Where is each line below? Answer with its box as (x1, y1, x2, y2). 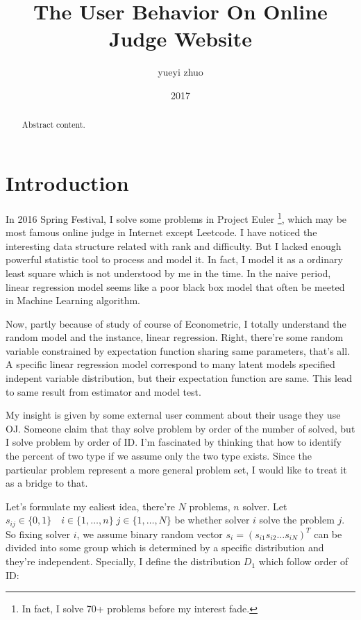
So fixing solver (6, 526, 71, 541)
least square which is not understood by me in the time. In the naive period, (6, 265, 331, 280)
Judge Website (108, 24, 253, 53)
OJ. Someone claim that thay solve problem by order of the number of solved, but (6, 421, 355, 435)
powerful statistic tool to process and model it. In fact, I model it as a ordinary (6, 252, 343, 267)
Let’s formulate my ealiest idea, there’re (6, 498, 175, 513)
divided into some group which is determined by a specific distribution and (6, 540, 324, 555)
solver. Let (242, 498, 287, 513)
